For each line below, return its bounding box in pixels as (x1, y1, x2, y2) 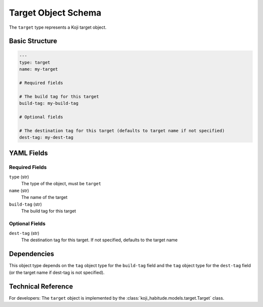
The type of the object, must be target (21, 181, 102, 187)
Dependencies (9, 250, 55, 258)
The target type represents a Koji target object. (9, 24, 107, 30)
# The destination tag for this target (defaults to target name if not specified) (19, 128, 225, 134)
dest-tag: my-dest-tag (19, 134, 74, 140)
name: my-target (19, 66, 58, 72)
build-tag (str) (9, 201, 42, 207)
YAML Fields (9, 149, 48, 157)
